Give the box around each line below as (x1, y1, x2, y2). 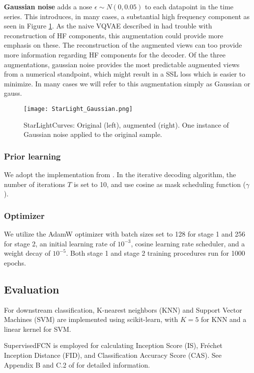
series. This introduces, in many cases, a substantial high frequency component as (4, 11, 250, 21)
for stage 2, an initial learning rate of (4, 238, 115, 248)
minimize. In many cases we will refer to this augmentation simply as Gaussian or (4, 78, 251, 88)
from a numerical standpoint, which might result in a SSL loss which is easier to (4, 69, 246, 79)
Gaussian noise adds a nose (4, 1, 92, 11)
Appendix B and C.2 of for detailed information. (4, 359, 150, 370)
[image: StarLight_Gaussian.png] (24, 105, 133, 112)
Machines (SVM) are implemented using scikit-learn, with (4, 314, 178, 324)
